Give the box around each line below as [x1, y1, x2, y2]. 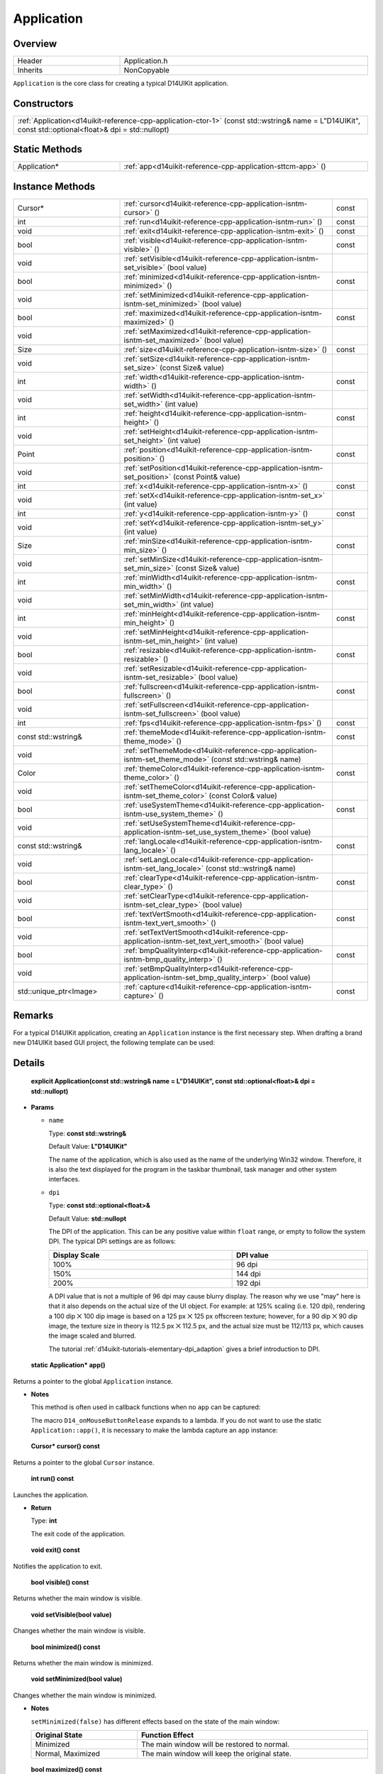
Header [17, 56, 43, 66]
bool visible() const [30, 1577, 89, 1586]
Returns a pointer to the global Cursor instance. [13, 1458, 155, 1467]
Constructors [13, 97, 74, 109]
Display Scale [52, 1250, 100, 1260]
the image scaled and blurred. [48, 1331, 136, 1340]
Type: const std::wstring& [48, 1129, 127, 1137]
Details [13, 1057, 45, 1069]
